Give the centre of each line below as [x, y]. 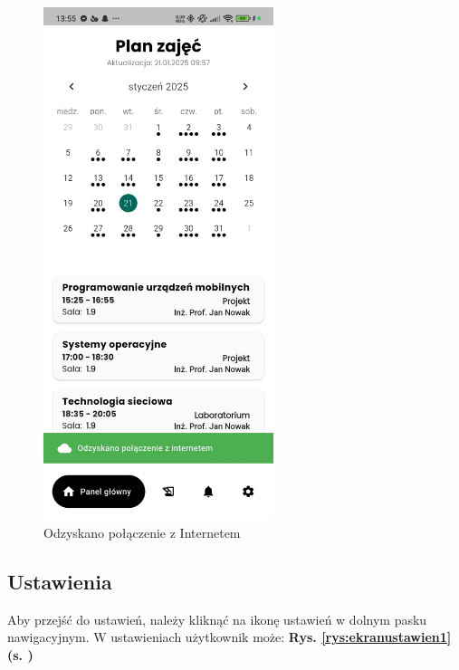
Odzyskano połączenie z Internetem [142, 532]
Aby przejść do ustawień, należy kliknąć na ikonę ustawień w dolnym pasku [217, 619]
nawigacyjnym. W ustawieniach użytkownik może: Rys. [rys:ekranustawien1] [229, 637]
